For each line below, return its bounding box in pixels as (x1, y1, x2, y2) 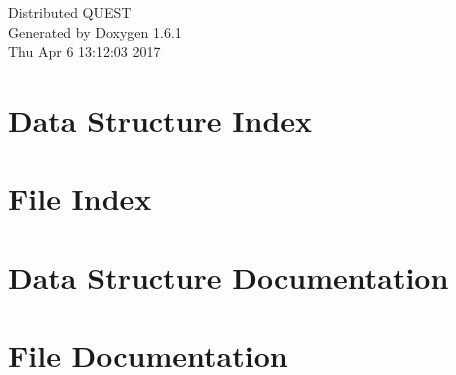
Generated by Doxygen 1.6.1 (8, 21, 182, 42)
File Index (8, 178, 152, 219)
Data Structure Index (8, 99, 313, 140)
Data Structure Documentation (8, 256, 449, 297)
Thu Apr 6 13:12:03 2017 (8, 41, 161, 62)
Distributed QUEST (8, 2, 132, 22)
